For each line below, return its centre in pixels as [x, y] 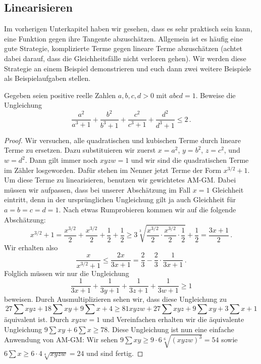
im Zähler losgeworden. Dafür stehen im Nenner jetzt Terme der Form [113, 170]
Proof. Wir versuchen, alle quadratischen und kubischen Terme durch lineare [123, 140]
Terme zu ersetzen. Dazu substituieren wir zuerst [80, 150]
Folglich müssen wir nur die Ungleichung [67, 273]
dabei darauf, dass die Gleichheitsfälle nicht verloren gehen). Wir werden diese [125, 58]
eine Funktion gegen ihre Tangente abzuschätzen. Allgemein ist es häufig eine [123, 38]
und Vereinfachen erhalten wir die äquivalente [173, 319]
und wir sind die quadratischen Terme [190, 160]
